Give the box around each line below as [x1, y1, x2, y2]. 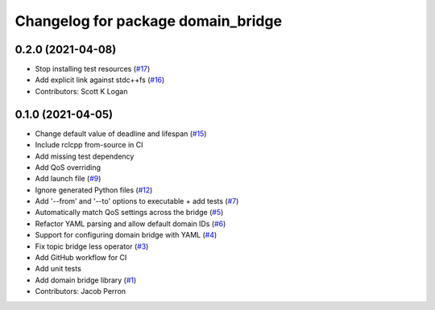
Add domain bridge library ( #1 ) [35, 275, 137, 285]
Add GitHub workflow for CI [35, 253, 127, 262]
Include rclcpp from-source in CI [35, 140, 143, 150]
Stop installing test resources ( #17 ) [35, 64, 151, 74]
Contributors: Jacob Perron [35, 287, 126, 296]
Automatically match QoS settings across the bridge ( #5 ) [35, 208, 224, 217]
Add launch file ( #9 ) [35, 174, 101, 184]
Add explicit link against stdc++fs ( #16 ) [35, 75, 165, 85]
